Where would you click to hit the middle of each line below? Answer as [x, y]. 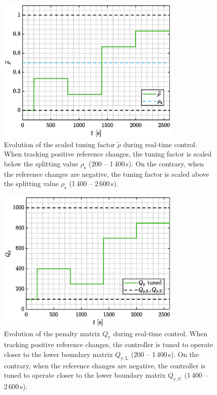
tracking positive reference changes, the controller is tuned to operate [108, 344]
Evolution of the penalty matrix [52, 333]
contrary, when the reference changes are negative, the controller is [105, 365]
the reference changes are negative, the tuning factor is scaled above [107, 174]
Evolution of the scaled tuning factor [60, 144]
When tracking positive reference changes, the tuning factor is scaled [108, 154]
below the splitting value [41, 164]
